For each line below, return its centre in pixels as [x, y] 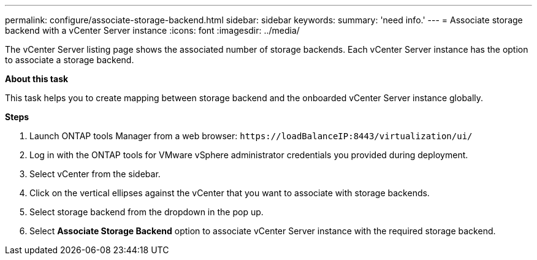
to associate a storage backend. [70, 60]
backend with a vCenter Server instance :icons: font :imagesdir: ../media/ [152, 30]
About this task [37, 79]
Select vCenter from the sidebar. [95, 174]
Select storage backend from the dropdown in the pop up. [147, 212]
